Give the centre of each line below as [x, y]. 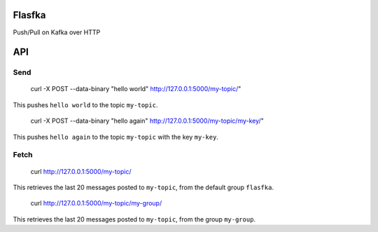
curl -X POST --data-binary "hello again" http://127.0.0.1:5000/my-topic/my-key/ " [147, 121]
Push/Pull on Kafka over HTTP [57, 32]
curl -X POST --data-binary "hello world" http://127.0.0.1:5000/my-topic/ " [136, 89]
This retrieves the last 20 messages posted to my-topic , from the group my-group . [134, 219]
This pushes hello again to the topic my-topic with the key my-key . [115, 137]
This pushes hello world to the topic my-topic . [85, 104]
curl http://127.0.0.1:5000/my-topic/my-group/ [96, 203]
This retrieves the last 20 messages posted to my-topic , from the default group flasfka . [143, 187]
